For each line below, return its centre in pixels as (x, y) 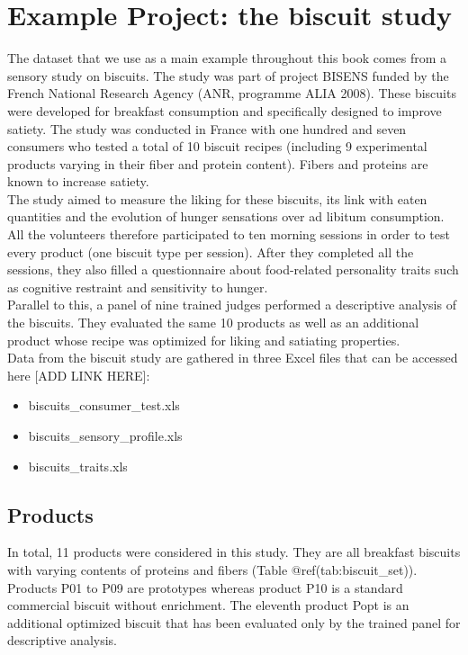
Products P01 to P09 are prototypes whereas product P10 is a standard (205, 587)
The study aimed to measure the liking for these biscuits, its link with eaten (217, 198)
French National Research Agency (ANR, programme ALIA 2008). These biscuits (232, 93)
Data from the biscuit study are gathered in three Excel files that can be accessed (233, 358)
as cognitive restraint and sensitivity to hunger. (138, 287)
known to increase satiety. (78, 181)
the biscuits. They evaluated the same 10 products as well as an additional (213, 323)
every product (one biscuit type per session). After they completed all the (211, 251)
